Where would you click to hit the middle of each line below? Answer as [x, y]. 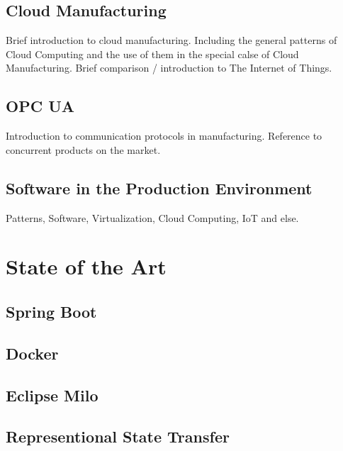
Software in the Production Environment [159, 188]
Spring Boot [51, 311]
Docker [32, 353]
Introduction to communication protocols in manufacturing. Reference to [164, 136]
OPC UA [40, 106]
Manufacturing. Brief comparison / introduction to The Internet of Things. [169, 68]
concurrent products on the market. [83, 149]
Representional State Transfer [118, 436]
